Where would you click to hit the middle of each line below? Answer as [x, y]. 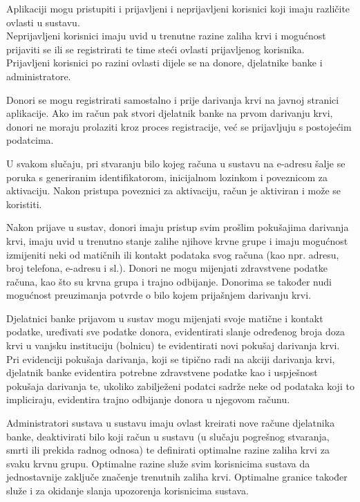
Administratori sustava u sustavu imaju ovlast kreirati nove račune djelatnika [171, 423]
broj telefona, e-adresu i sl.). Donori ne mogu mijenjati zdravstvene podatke [167, 268]
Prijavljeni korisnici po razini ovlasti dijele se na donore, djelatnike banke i [164, 63]
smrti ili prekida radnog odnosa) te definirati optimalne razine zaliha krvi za [168, 450]
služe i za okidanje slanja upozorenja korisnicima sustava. [127, 490]
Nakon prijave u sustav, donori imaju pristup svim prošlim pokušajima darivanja [178, 227]
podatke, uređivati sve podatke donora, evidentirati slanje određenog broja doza [176, 332]
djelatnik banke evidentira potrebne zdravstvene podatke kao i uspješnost [162, 372]
